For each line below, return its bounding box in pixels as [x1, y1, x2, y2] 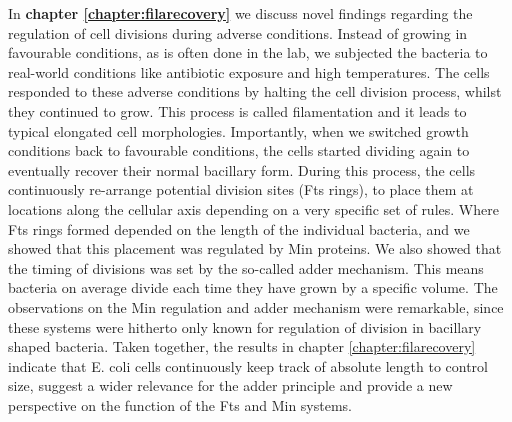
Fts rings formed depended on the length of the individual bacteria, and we [8, 218, 470, 239]
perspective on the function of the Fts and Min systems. [8, 394, 353, 415]
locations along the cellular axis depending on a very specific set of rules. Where [8, 198, 499, 219]
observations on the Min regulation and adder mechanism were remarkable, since [8, 296, 504, 317]
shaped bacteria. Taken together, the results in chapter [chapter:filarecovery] [8, 336, 476, 357]
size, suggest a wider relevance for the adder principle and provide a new [8, 375, 453, 396]
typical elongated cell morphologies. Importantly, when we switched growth [8, 120, 469, 141]
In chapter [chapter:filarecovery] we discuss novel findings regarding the [8, 3, 473, 23]
